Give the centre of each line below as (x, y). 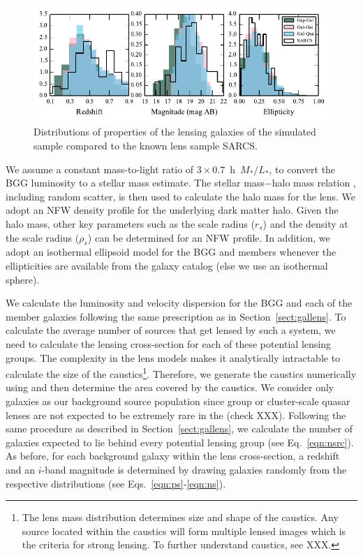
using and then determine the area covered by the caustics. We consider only (170, 387)
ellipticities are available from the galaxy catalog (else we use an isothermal (167, 265)
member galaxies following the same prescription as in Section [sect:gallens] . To (176, 316)
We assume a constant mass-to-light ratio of (100, 169)
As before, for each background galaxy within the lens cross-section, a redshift (173, 456)
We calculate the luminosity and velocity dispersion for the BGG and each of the (179, 303)
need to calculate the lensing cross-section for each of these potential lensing (168, 343)
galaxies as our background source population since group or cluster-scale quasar (178, 401)
